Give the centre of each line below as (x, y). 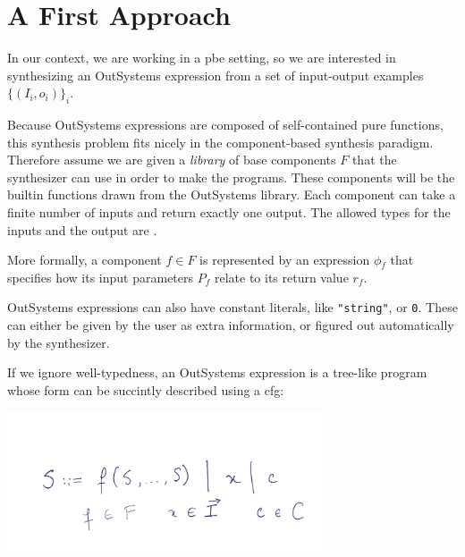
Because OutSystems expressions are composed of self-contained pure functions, (225, 125)
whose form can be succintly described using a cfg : (146, 389)
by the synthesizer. (59, 342)
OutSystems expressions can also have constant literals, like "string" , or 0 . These (232, 307)
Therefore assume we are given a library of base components (172, 160)
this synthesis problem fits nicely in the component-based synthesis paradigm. (220, 142)
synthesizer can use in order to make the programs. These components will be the (231, 177)
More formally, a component (85, 260)
